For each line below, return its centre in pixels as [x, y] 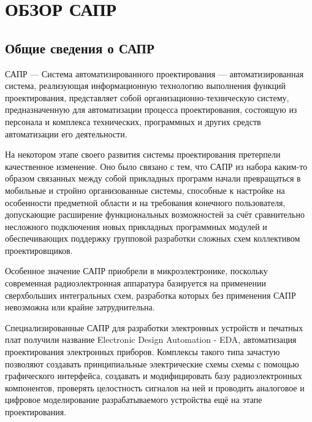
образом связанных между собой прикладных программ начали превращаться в [153, 178]
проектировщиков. [39, 250]
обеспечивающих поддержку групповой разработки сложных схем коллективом [153, 238]
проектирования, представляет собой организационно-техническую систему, [147, 97]
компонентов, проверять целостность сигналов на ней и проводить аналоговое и [155, 387]
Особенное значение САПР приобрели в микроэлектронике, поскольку [136, 271]
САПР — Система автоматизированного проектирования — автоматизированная [154, 73]
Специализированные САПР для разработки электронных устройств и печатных [154, 327]
